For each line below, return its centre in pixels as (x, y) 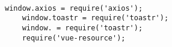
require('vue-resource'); (74, 38)
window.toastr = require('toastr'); (95, 18)
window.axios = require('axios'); (74, 8)
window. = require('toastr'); (82, 28)
